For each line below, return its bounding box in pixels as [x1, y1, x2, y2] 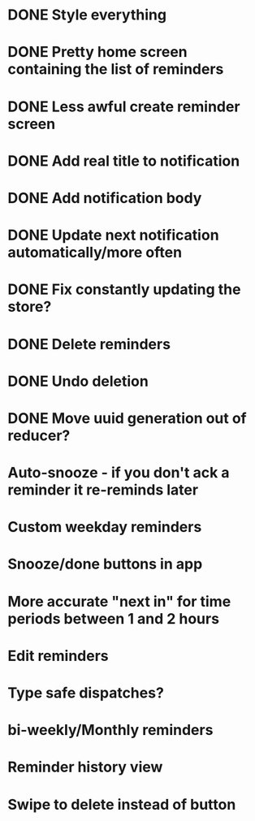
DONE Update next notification [7, 226, 220, 244]
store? [7, 298, 52, 316]
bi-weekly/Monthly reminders [7, 721, 214, 740]
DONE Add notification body [7, 188, 202, 207]
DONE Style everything [7, 6, 167, 24]
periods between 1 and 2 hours [7, 609, 220, 628]
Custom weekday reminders [7, 518, 202, 537]
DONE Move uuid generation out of [7, 408, 247, 427]
